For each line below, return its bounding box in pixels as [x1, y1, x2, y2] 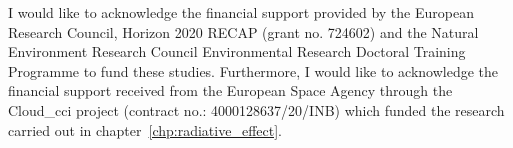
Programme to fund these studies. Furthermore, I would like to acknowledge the [8, 60, 499, 81]
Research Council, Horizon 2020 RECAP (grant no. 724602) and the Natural [8, 21, 479, 42]
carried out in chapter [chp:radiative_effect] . [8, 119, 282, 140]
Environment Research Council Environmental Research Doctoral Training [8, 41, 466, 62]
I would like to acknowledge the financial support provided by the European [8, 2, 474, 22]
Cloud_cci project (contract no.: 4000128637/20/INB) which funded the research [8, 99, 505, 120]
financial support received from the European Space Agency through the [8, 80, 453, 101]
